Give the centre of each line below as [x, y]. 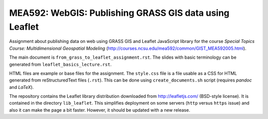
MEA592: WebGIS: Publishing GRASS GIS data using [119, 13]
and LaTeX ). [22, 87]
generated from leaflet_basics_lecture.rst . [60, 64]
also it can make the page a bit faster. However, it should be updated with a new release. [100, 110]
